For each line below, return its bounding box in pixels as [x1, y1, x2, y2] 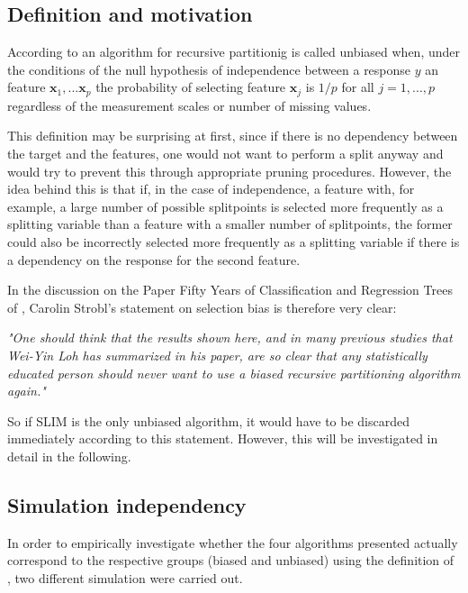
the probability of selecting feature [95, 78, 286, 96]
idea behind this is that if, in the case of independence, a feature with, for [7, 179, 415, 198]
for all [341, 78, 374, 96]
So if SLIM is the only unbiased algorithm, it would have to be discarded [7, 411, 409, 430]
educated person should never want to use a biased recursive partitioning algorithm [7, 363, 461, 382]
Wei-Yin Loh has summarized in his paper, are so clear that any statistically [7, 345, 427, 364]
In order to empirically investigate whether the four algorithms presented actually [7, 533, 458, 552]
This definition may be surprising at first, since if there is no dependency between [7, 126, 458, 145]
